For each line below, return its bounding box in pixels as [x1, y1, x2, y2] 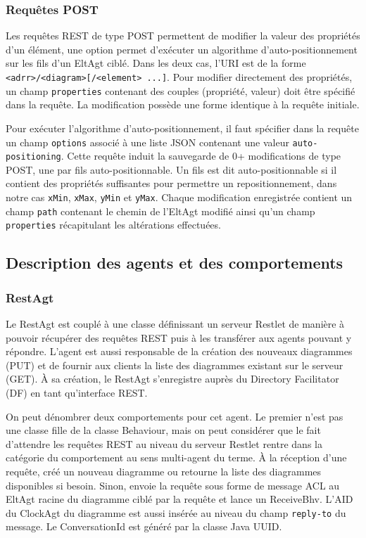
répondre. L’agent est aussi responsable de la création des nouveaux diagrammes [6, 344, 353, 359]
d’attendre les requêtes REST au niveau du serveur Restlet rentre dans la [6, 436, 322, 451]
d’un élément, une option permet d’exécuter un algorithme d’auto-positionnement [6, 41, 358, 56]
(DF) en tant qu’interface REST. [6, 385, 148, 399]
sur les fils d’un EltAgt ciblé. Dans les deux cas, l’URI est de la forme [6, 56, 306, 70]
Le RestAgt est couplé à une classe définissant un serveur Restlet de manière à [6, 316, 345, 331]
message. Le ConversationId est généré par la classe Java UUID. [6, 519, 282, 534]
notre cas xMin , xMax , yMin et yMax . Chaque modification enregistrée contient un [6, 190, 353, 204]
